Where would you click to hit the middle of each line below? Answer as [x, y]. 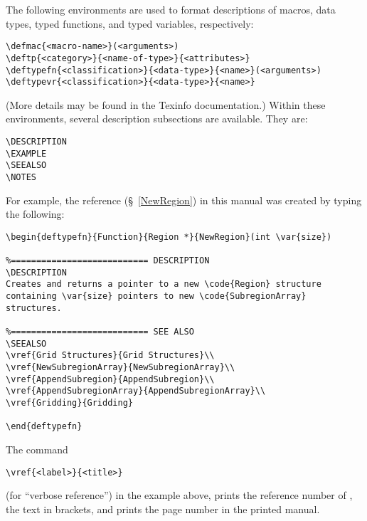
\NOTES [21, 177]
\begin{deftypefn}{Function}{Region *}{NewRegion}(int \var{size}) [169, 237]
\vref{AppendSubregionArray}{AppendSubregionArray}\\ [136, 391]
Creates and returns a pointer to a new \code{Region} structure [164, 284]
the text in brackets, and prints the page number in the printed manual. [163, 509]
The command [37, 449]
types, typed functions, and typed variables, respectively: [130, 23]
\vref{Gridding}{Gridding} [69, 403]
